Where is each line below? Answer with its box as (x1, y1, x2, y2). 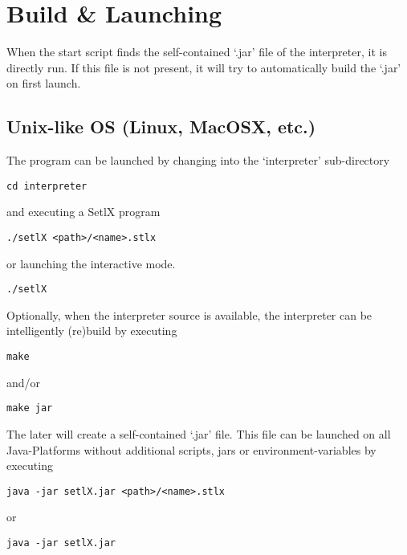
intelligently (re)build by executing (6, 322, 177, 339)
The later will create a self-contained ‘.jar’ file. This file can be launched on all (6, 425, 391, 442)
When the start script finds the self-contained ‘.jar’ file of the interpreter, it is (6, 43, 387, 60)
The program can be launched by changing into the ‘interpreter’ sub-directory (6, 152, 390, 169)
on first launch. (6, 75, 81, 92)
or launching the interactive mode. (6, 255, 176, 271)
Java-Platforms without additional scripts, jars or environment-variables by (6, 441, 376, 458)
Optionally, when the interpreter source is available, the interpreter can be (6, 306, 372, 323)
